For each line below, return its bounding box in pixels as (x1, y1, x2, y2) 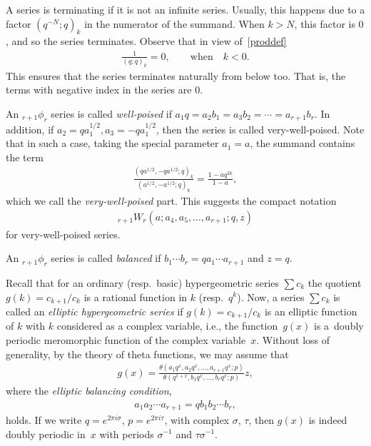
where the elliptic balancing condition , (6, 382, 172, 397)
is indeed (308, 412, 347, 427)
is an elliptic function (264, 304, 357, 318)
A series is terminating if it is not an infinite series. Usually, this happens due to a (6, 2, 365, 16)
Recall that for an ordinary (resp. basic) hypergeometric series (6, 275, 280, 290)
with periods (99, 426, 154, 441)
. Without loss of (256, 333, 330, 348)
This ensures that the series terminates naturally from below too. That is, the (6, 68, 346, 83)
